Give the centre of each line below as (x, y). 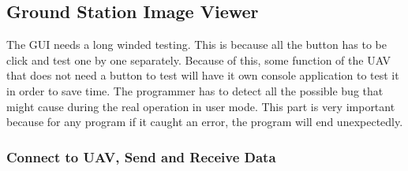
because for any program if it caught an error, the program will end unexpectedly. (205, 122)
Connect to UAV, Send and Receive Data (141, 156)
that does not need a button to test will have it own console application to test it (203, 75)
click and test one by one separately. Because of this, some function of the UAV (199, 59)
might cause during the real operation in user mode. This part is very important (201, 106)
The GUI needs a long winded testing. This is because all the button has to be (197, 45)
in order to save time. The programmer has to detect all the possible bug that (195, 90)
